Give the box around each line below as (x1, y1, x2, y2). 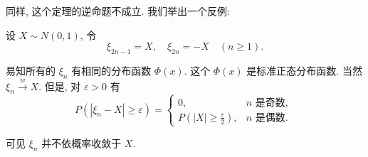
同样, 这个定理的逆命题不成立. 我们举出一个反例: (6, 4, 230, 18)
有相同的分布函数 (71, 63, 152, 77)
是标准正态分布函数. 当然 (246, 63, 362, 77)
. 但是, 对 (38, 78, 81, 93)
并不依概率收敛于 (41, 135, 122, 150)
